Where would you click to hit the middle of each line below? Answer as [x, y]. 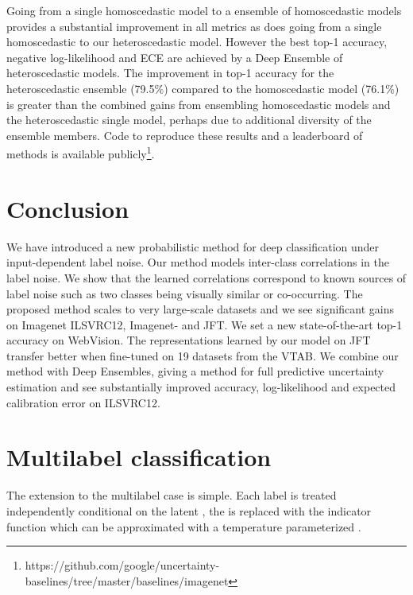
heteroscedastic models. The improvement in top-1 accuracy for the [170, 73]
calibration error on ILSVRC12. [83, 402]
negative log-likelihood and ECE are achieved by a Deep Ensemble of [175, 57]
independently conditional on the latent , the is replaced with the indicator [189, 510]
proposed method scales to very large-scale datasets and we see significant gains [201, 309]
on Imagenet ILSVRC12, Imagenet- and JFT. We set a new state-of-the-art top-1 [205, 324]
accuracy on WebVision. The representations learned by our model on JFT [189, 340]
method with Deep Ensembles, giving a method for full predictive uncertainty [195, 371]
